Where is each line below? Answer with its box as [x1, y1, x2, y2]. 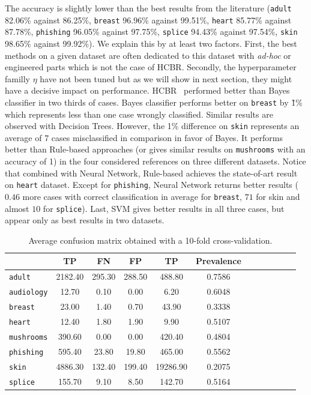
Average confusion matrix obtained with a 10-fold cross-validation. [28, 234, 273, 246]
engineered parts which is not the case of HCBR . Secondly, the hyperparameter [5, 61, 297, 73]
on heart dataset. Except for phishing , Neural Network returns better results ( [5, 178, 298, 191]
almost [5, 202, 29, 214]
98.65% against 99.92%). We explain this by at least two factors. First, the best [5, 37, 297, 49]
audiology [9, 288, 48, 297]
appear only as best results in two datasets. [5, 214, 165, 226]
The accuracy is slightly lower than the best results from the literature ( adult [5, 2, 292, 14]
